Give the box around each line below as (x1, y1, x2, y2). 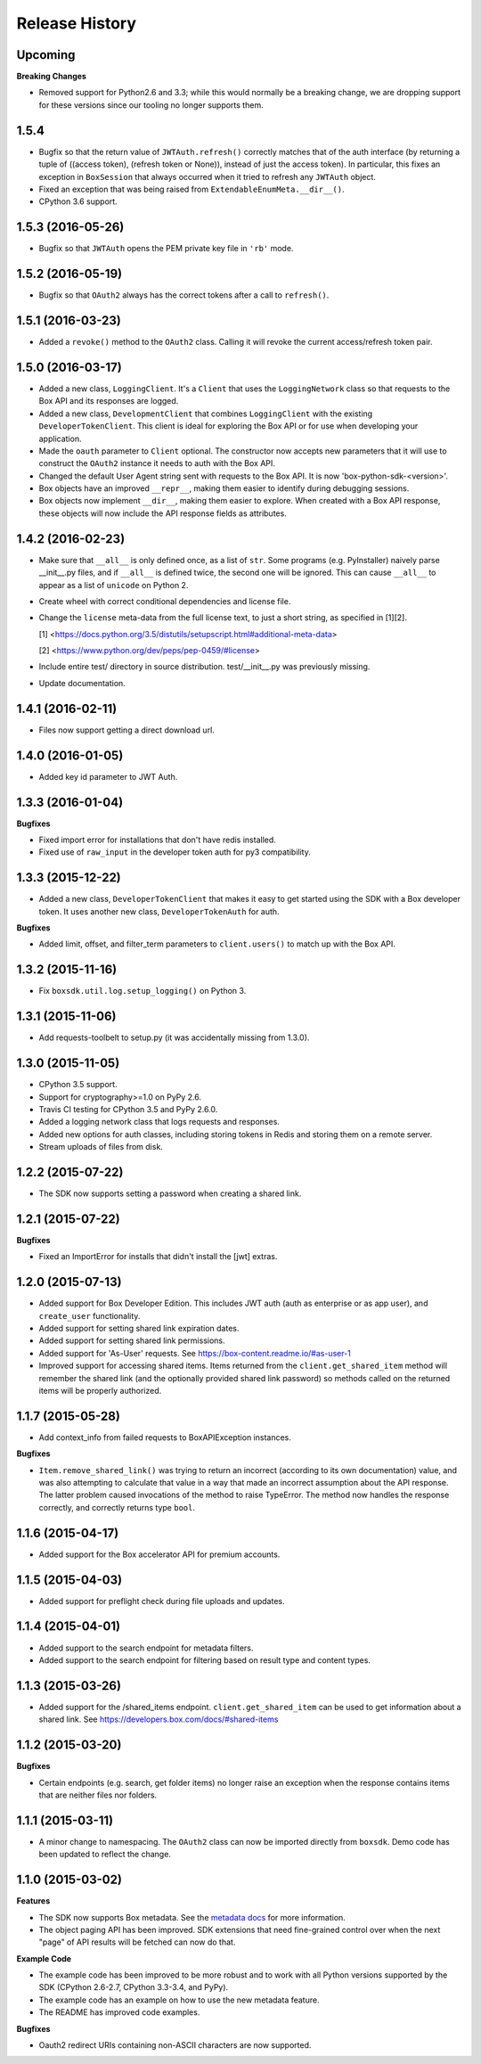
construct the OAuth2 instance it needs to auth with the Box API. (38, 458, 276, 469)
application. (38, 433, 82, 444)
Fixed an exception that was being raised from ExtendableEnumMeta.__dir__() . (38, 184, 345, 194)
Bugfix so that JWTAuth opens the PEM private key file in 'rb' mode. (38, 243, 294, 254)
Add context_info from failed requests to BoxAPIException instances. (38, 1431, 291, 1443)
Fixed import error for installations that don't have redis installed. (38, 834, 276, 845)
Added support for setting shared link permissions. (38, 1335, 226, 1346)
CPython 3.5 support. (38, 1079, 118, 1090)
